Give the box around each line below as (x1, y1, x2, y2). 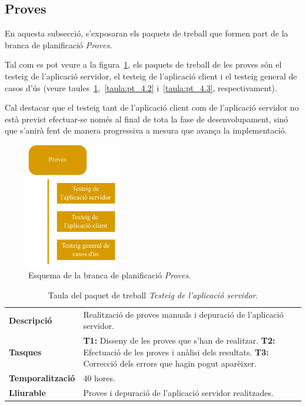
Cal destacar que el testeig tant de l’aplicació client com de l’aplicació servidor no (5, 101, 299, 114)
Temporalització (9, 372, 75, 384)
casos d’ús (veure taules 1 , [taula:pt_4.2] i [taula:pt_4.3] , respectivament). (5, 81, 277, 94)
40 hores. (83, 372, 115, 384)
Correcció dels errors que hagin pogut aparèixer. (83, 357, 257, 370)
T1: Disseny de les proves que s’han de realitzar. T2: (83, 334, 275, 347)
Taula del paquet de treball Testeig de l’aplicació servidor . (48, 288, 258, 301)
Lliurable (9, 387, 46, 399)
